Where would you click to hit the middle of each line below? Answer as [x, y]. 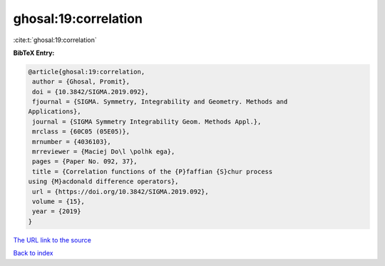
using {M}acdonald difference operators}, [103, 181]
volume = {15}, [59, 201]
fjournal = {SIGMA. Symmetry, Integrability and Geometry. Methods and [160, 102]
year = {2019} [57, 211]
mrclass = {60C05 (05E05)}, [81, 132]
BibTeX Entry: [34, 53]
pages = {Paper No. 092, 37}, [85, 162]
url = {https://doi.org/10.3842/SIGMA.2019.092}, [121, 191]
